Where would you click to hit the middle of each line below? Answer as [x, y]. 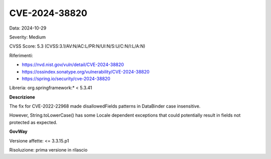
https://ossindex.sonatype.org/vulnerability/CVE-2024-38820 [86, 71]
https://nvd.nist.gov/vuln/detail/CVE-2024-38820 [73, 64]
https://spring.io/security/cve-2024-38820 [66, 78]
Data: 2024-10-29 [28, 28]
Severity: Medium [28, 37]
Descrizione [22, 97]
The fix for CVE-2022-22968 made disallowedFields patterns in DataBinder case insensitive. [105, 106]
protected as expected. [33, 122]
